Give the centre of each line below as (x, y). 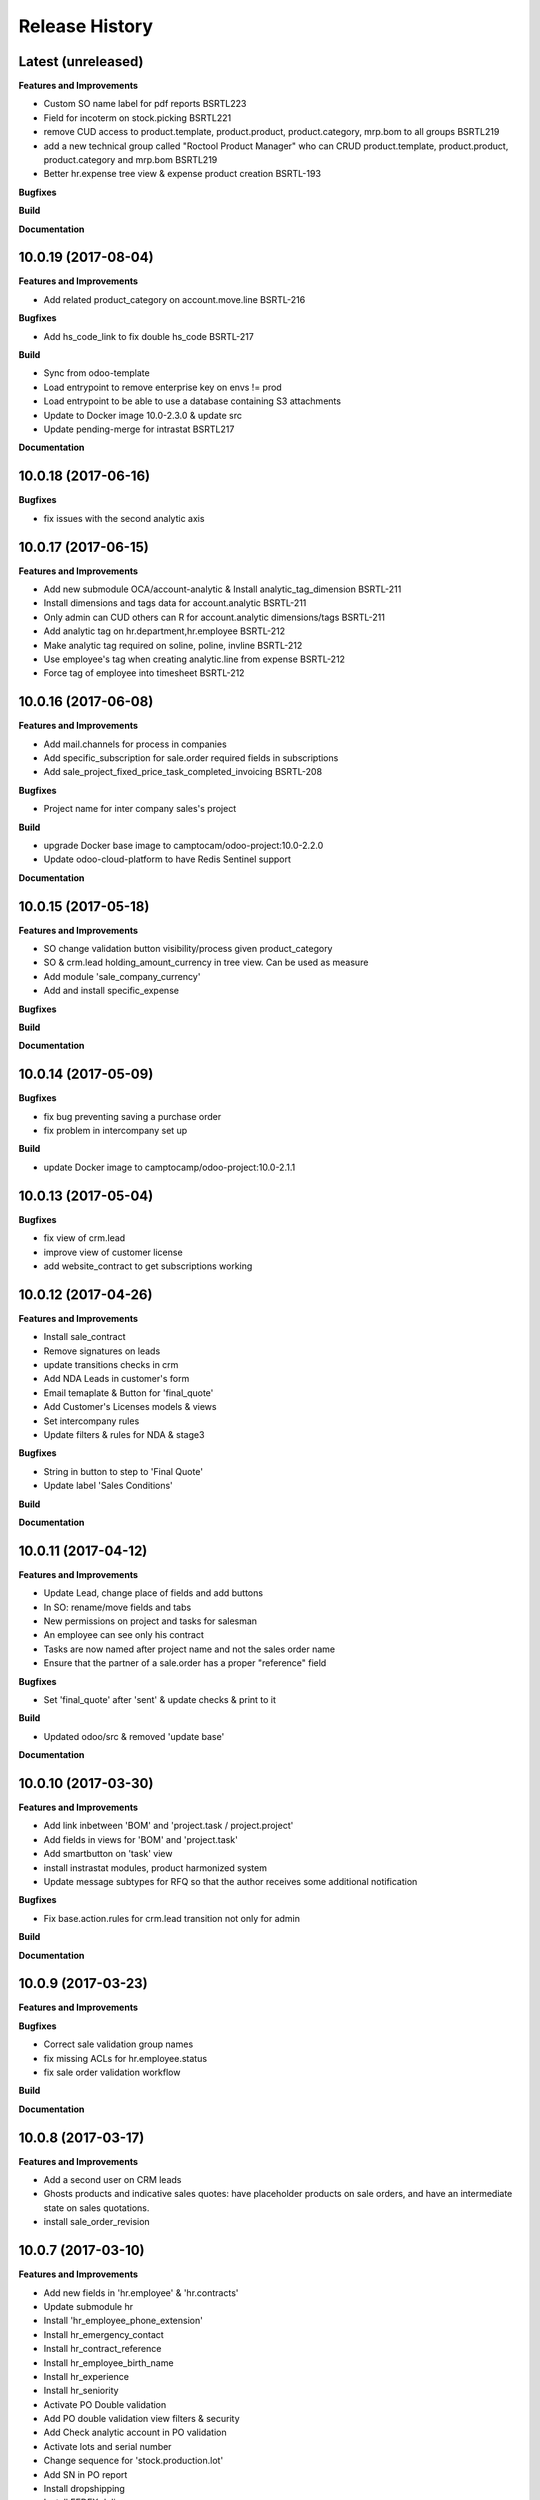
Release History (86, 26)
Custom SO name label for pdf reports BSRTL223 (145, 104)
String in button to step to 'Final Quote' (123, 1471)
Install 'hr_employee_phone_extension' (123, 2321)
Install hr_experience (86, 2376)
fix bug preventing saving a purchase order (132, 1116)
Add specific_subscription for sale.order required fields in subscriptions (191, 758)
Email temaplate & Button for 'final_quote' (128, 1392)
